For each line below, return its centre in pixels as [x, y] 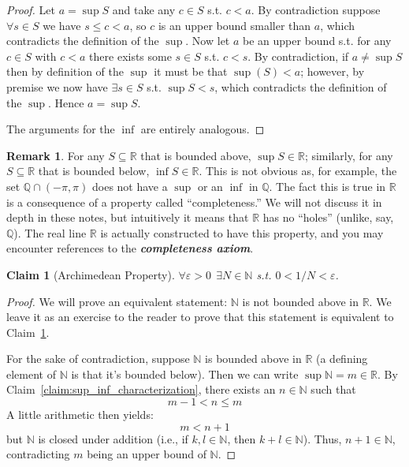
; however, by [333, 71]
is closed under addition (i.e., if [113, 438]
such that [333, 389]
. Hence [66, 102]
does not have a [130, 186]
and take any [144, 9]
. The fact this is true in [327, 186]
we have [62, 25]
